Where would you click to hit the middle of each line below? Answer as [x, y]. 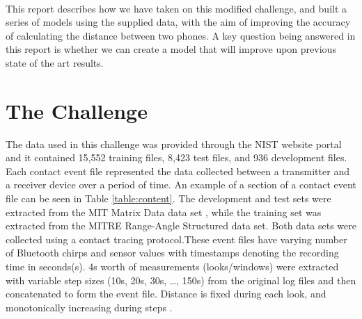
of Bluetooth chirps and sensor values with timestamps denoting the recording [172, 253]
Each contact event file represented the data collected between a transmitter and [178, 171]
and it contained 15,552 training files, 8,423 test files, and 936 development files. [176, 157]
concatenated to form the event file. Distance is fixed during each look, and [166, 294]
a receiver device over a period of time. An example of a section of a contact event [181, 185]
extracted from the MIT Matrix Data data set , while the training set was [164, 212]
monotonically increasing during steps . [89, 307]
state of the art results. [55, 62]
